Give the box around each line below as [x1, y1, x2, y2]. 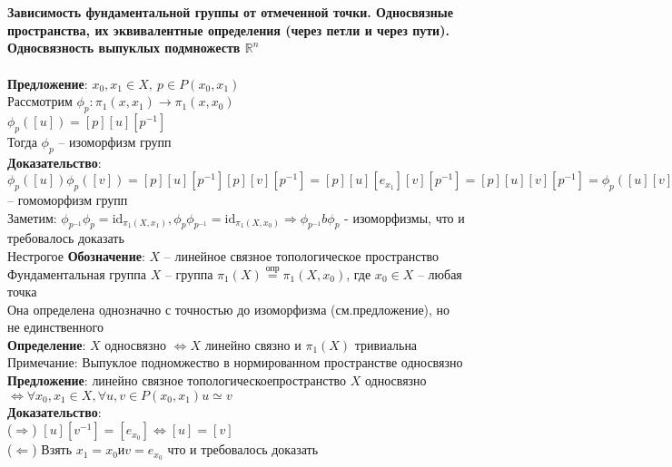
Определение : [7, 335, 86, 354]
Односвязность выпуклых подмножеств [7, 38, 241, 57]
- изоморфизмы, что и [344, 208, 465, 227]
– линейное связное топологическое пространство [163, 246, 440, 265]
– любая [417, 264, 462, 283]
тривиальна [354, 335, 418, 354]
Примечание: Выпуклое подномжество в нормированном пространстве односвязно [7, 353, 463, 372]
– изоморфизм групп [58, 131, 172, 151]
